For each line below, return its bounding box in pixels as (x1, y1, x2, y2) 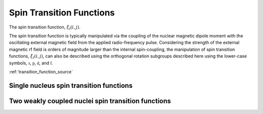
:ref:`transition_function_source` (9, 69, 73, 74)
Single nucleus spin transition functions (9, 81, 133, 89)
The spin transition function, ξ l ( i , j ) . (9, 24, 81, 31)
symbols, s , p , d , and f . (9, 60, 54, 66)
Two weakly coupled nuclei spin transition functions (9, 97, 171, 105)
